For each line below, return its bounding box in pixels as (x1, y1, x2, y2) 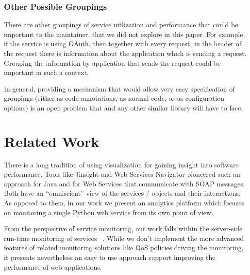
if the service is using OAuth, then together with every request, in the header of (4, 38, 241, 49)
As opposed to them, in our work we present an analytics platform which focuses (4, 198, 244, 208)
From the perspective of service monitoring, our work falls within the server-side (4, 223, 243, 234)
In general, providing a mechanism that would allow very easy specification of (4, 83, 235, 93)
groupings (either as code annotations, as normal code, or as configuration (4, 93, 225, 103)
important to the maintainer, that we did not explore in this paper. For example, (4, 29, 245, 39)
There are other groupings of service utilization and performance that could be (4, 19, 238, 30)
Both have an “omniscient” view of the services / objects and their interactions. (4, 188, 241, 198)
